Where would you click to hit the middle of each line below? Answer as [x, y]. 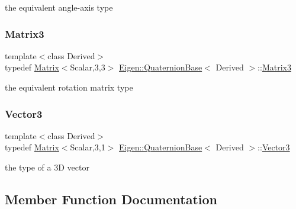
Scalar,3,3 [88, 67]
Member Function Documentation [111, 199]
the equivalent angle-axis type [59, 7]
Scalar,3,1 [88, 147]
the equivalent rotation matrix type [69, 87]
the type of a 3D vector [47, 167]
